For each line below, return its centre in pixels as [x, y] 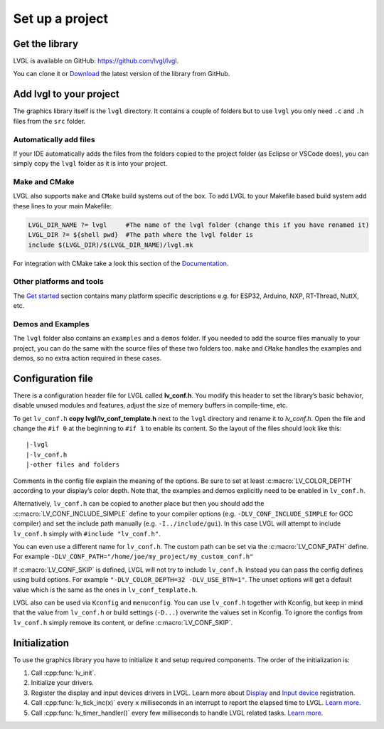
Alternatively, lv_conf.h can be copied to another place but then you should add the [139, 504]
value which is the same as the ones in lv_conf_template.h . [105, 590]
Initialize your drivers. [62, 683]
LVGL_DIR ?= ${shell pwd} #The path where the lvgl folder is [141, 235]
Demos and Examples [51, 324]
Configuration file [53, 378]
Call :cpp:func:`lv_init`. [63, 673]
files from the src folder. [49, 121]
